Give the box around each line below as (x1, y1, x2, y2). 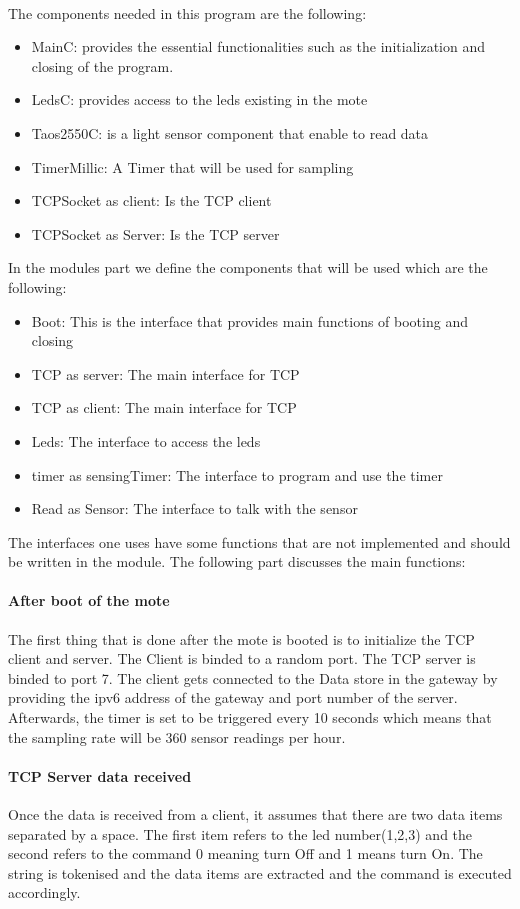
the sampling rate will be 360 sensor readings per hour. (8, 726, 346, 747)
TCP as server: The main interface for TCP (31, 363, 300, 384)
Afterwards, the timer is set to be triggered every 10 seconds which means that (8, 707, 492, 728)
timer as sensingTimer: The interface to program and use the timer (31, 464, 443, 485)
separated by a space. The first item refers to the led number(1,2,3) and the (8, 823, 473, 844)
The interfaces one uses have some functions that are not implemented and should (8, 531, 511, 552)
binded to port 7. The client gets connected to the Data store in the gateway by (8, 667, 498, 688)
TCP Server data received (8, 765, 192, 786)
